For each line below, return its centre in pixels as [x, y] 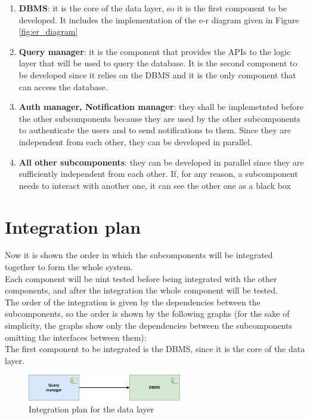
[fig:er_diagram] [48, 31]
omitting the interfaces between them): [76, 337]
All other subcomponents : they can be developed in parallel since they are [161, 162]
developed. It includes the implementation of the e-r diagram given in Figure [159, 19]
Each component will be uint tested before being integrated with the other [141, 278]
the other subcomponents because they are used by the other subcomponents [159, 118]
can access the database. [63, 86]
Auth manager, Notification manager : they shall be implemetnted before [161, 107]
